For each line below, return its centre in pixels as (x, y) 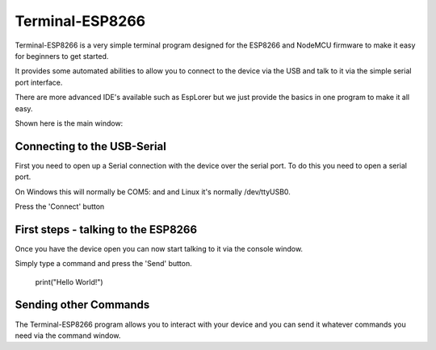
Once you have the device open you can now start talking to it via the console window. (159, 248)
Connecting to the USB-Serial (91, 146)
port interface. (39, 82)
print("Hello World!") (69, 281)
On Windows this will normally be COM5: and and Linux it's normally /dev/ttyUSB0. (153, 192)
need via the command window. (68, 335)
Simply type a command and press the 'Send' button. (104, 264)
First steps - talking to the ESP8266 (106, 229)
